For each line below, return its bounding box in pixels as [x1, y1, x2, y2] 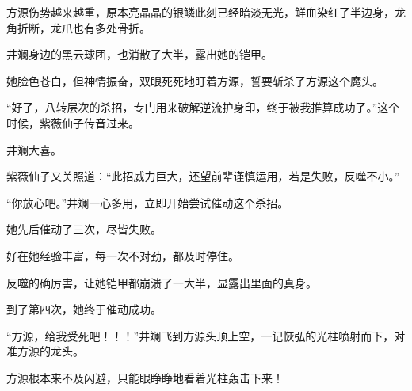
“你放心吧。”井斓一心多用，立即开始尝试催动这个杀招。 [6, 194, 289, 211]
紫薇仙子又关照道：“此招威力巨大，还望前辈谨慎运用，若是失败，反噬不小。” [6, 168, 400, 184]
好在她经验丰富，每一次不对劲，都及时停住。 [6, 247, 239, 264]
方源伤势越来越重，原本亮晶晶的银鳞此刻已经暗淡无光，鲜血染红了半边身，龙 [6, 4, 406, 20]
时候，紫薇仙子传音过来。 [6, 114, 139, 131]
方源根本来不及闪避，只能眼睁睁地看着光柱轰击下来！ [6, 369, 284, 385]
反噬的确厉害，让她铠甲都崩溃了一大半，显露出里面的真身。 [6, 274, 317, 290]
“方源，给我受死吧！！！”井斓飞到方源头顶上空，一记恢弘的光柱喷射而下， [6, 327, 395, 344]
